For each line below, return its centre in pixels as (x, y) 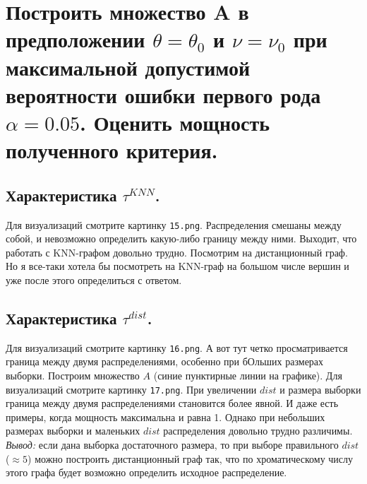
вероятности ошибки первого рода (163, 94)
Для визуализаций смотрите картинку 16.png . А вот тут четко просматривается (177, 347)
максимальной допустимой (128, 67)
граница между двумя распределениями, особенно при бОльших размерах (165, 361)
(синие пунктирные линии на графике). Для (248, 375)
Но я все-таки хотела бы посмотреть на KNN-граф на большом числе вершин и (178, 266)
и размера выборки (320, 389)
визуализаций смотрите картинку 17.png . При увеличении (131, 389)
